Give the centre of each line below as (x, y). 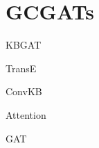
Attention (26, 114)
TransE (21, 68)
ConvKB (24, 91)
